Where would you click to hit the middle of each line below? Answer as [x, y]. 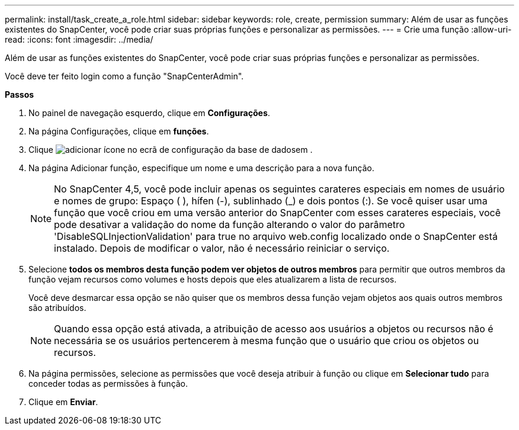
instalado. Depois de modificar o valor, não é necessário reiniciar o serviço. [222, 248]
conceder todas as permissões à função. [108, 384]
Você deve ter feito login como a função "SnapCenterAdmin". [124, 76]
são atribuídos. [57, 308]
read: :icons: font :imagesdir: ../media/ [79, 39]
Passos [20, 94]
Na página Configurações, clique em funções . [119, 131]
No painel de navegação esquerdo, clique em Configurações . [149, 113]
